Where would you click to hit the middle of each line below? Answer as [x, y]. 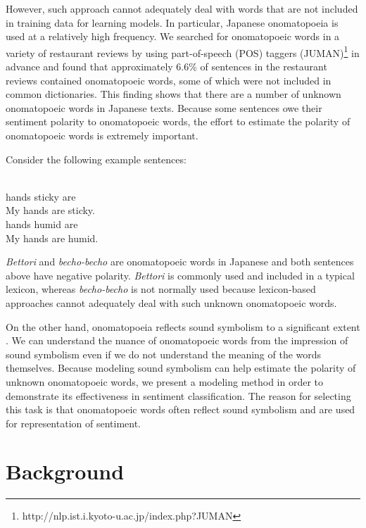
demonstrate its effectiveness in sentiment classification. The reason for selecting [178, 395]
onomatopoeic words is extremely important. [102, 135]
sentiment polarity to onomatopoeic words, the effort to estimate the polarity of [178, 121]
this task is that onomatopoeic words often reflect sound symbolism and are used [181, 409]
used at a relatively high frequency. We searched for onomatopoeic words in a [173, 36]
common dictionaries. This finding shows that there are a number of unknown [173, 94]
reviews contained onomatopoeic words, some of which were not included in [169, 80]
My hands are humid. [52, 238]
